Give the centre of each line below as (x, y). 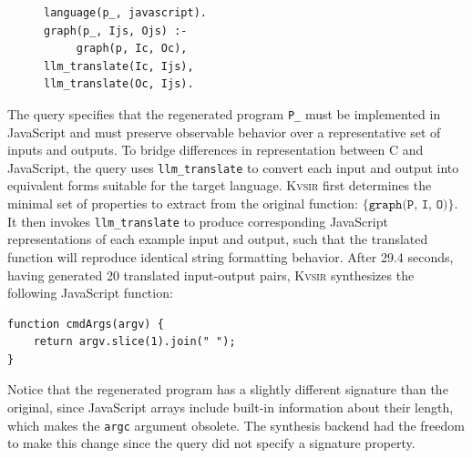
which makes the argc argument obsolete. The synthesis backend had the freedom (236, 425)
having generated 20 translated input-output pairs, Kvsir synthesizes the (211, 275)
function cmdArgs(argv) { (86, 324)
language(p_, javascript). (125, 13)
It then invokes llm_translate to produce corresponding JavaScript (198, 221)
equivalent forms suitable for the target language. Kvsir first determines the (220, 185)
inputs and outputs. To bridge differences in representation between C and (215, 150)
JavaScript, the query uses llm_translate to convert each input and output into (233, 167)
